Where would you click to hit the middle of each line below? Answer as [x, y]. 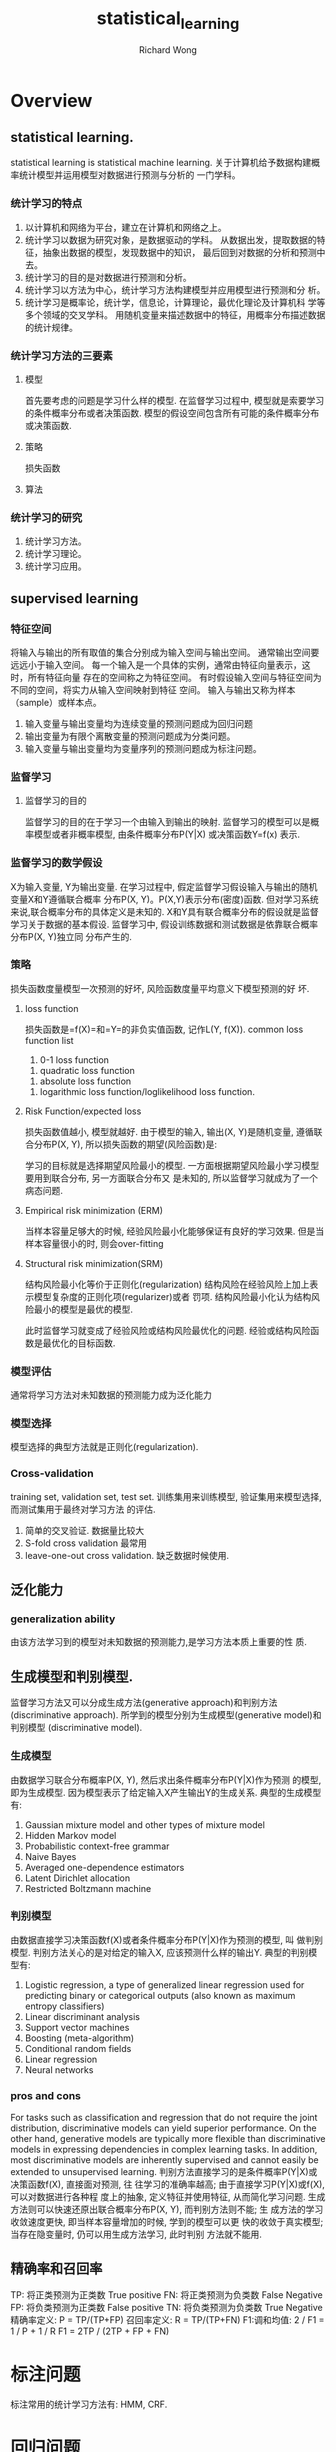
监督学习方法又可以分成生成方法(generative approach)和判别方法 [144, 1703]
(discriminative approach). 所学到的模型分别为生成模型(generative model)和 [166, 1715]
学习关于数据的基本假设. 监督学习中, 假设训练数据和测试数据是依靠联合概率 [164, 924]
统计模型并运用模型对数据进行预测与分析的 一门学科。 [129, 175]
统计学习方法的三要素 [61, 355]
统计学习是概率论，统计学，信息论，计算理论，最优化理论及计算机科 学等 [175, 302]
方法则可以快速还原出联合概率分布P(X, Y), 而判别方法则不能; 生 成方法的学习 [167, 2209]
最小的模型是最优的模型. [83, 1309]
